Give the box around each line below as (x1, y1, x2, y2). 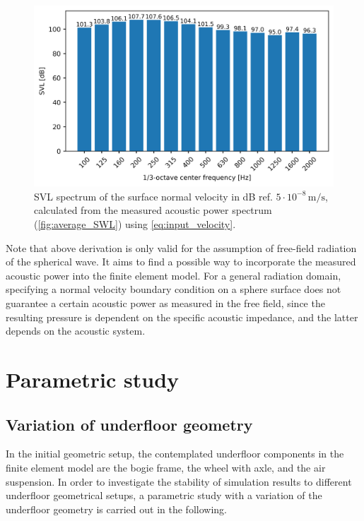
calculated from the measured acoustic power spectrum (34, 203, 272, 217)
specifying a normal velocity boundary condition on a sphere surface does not (6, 282, 341, 297)
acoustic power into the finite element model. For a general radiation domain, (6, 268, 341, 282)
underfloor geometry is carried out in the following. (6, 501, 227, 516)
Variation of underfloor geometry (6, 413, 253, 435)
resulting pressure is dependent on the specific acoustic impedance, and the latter (6, 309, 358, 324)
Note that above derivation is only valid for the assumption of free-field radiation (6, 240, 357, 255)
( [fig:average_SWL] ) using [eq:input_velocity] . (34, 217, 236, 232)
